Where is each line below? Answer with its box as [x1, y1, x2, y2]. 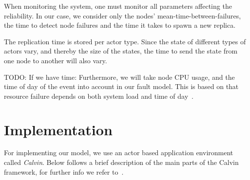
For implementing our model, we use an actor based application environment [4, 147, 233, 158]
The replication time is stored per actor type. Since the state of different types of [4, 36, 246, 46]
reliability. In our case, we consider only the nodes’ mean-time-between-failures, [4, 10, 241, 20]
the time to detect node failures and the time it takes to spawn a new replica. [4, 20, 236, 30]
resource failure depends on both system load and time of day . [4, 90, 193, 101]
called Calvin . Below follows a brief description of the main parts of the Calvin [4, 157, 239, 167]
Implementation [4, 119, 113, 139]
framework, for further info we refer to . [4, 166, 124, 177]
